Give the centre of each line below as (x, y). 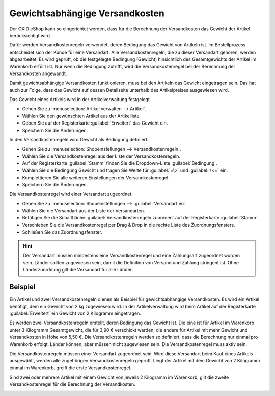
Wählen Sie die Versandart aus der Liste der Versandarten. (84, 211)
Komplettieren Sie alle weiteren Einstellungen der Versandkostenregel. (96, 177)
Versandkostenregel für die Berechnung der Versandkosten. (73, 384)
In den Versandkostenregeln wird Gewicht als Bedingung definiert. (79, 140)
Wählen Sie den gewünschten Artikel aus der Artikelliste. (81, 116)
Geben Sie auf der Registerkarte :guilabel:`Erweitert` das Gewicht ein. (95, 123)
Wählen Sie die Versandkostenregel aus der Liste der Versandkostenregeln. (101, 156)
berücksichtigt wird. (30, 35)
